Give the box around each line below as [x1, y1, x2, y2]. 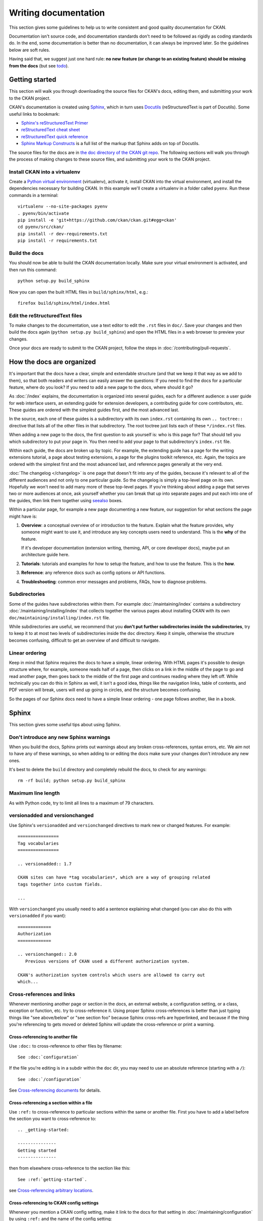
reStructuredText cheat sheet [21, 127, 80, 133]
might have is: [9, 513, 38, 519]
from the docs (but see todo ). [9, 63, 69, 68]
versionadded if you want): [9, 913, 67, 919]
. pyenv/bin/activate [18, 211, 69, 216]
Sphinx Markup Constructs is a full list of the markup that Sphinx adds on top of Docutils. [21, 141, 200, 147]
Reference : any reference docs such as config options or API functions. [21, 569, 166, 576]
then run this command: [9, 267, 57, 273]
